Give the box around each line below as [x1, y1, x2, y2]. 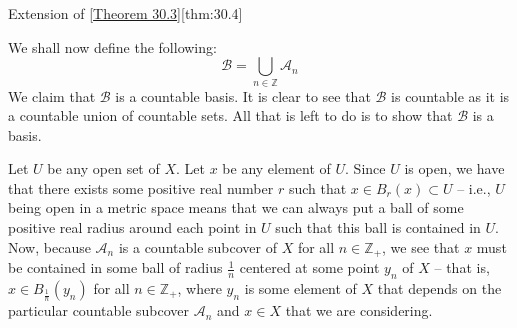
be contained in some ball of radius [8, 257, 223, 278]
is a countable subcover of [118, 236, 277, 257]
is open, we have [404, 158, 505, 179]
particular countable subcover [8, 300, 190, 321]
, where [177, 277, 222, 298]
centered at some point [239, 257, 380, 278]
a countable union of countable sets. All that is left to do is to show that [8, 105, 453, 126]
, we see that [382, 236, 460, 257]
